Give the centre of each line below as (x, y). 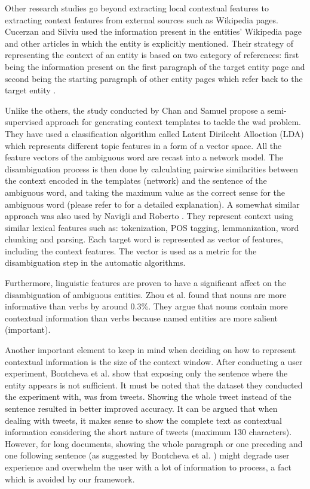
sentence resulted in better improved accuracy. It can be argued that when (141, 408)
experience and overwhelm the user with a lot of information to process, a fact (148, 467)
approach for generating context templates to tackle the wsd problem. (173, 122)
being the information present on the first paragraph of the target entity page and (155, 66)
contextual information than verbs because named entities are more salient (142, 318)
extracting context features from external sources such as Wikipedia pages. (142, 19)
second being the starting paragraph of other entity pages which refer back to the (154, 78)
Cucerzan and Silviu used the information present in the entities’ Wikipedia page (154, 31)
